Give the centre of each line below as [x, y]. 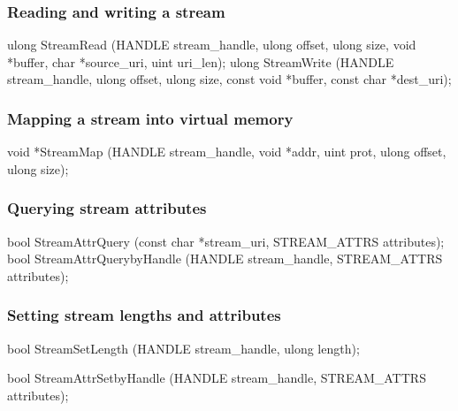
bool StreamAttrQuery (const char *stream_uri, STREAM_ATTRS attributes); [226, 241]
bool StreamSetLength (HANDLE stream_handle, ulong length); [183, 348]
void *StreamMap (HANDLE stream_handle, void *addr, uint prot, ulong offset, [227, 152]
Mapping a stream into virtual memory [150, 118]
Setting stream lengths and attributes [144, 315]
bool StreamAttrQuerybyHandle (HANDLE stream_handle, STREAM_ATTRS [225, 259]
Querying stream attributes [107, 208]
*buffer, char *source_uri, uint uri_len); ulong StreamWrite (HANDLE [201, 61]
